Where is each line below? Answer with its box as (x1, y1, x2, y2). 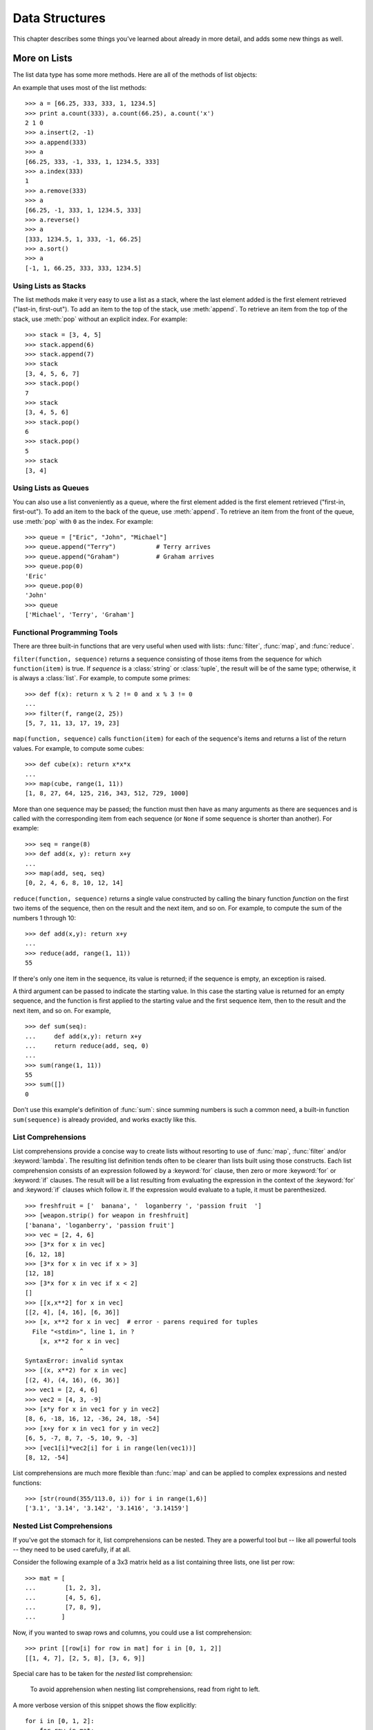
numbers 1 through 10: (12, 913, 76, 922)
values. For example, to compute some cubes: (12, 744, 144, 752)
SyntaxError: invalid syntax (25, 1356, 124, 1365)
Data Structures (12, 10, 106, 26)
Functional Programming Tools (12, 627, 118, 637)
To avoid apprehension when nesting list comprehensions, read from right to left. (30, 1685, 260, 1693)
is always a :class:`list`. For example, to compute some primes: (12, 674, 191, 682)
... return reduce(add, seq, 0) (25, 1041, 149, 1050)
